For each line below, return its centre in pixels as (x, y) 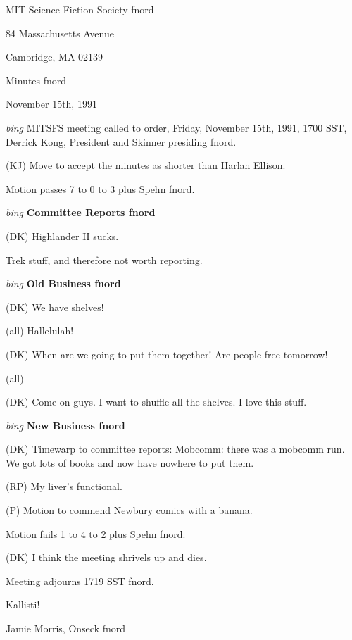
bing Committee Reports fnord (81, 212)
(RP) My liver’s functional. (64, 486)
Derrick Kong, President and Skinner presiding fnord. (121, 141)
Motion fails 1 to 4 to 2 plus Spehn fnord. (96, 533)
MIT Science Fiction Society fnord (80, 9)
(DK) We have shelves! (55, 307)
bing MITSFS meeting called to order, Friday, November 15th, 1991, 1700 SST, (176, 127)
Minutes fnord (36, 80)
